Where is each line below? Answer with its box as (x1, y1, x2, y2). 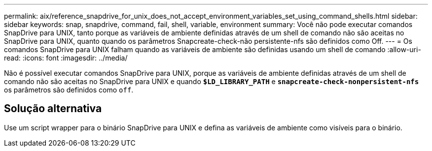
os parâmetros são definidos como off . (4, 86, 134, 94)
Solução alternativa (4, 102, 102, 115)
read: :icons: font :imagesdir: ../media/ (4, 54, 128, 62)
